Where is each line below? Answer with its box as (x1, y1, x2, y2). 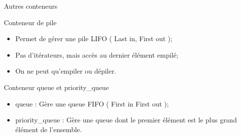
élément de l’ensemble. (15, 124, 82, 134)
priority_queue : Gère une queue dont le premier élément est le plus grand (15, 115, 237, 125)
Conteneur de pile (4, 17, 57, 27)
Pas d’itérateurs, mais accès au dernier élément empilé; (15, 49, 178, 60)
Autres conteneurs (4, 1, 58, 11)
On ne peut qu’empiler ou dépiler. (15, 66, 116, 76)
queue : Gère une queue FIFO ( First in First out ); (15, 98, 169, 108)
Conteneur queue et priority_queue (4, 82, 109, 92)
